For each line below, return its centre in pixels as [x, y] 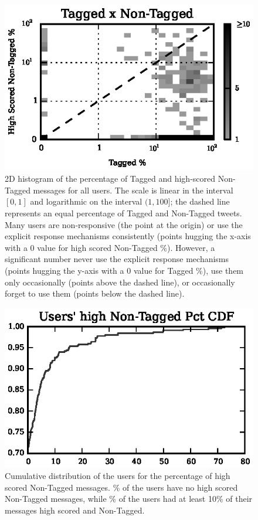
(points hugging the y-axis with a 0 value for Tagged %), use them [124, 270]
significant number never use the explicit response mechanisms [117, 259]
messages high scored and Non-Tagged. [75, 510]
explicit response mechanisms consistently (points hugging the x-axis [128, 236]
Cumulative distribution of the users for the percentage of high [118, 476]
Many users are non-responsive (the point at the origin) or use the [124, 224]
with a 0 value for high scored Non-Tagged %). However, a [110, 247]
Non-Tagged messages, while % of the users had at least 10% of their [129, 499]
